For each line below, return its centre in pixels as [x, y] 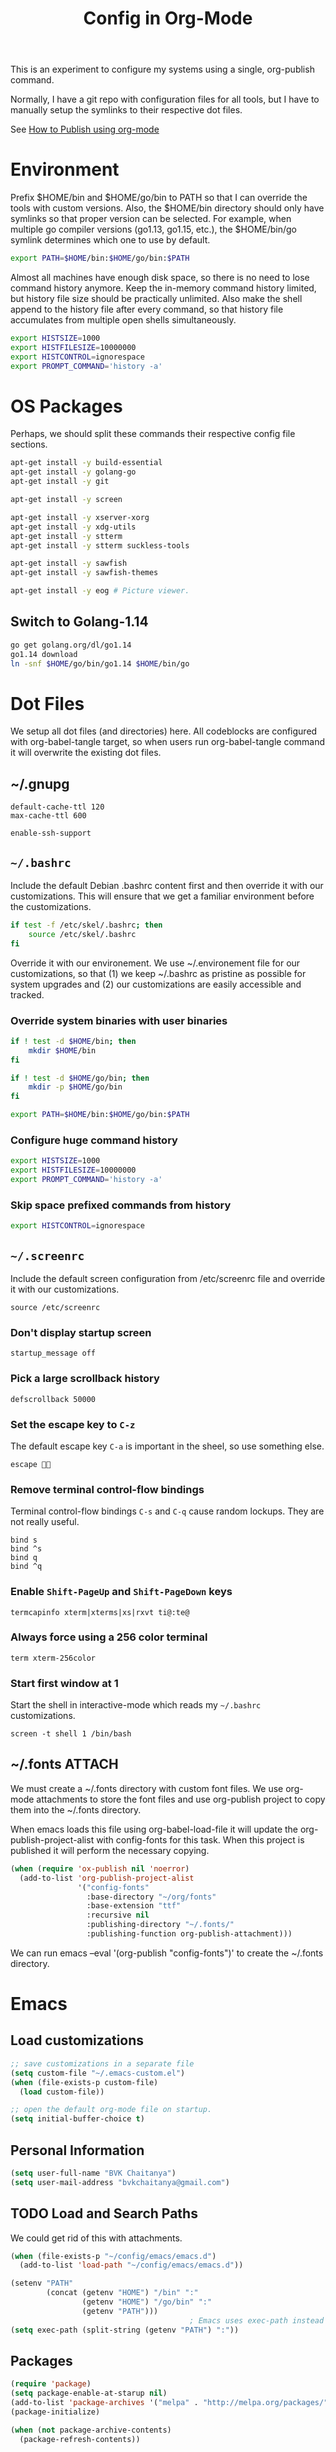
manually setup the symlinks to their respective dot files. [126, 110]
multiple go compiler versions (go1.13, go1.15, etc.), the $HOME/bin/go [153, 229]
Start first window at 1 [64, 1683]
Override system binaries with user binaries [119, 1020]
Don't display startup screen [81, 1332]
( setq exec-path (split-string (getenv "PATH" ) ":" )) [125, 2330]
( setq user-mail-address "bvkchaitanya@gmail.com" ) [120, 2182]
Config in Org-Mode [168, 18]
